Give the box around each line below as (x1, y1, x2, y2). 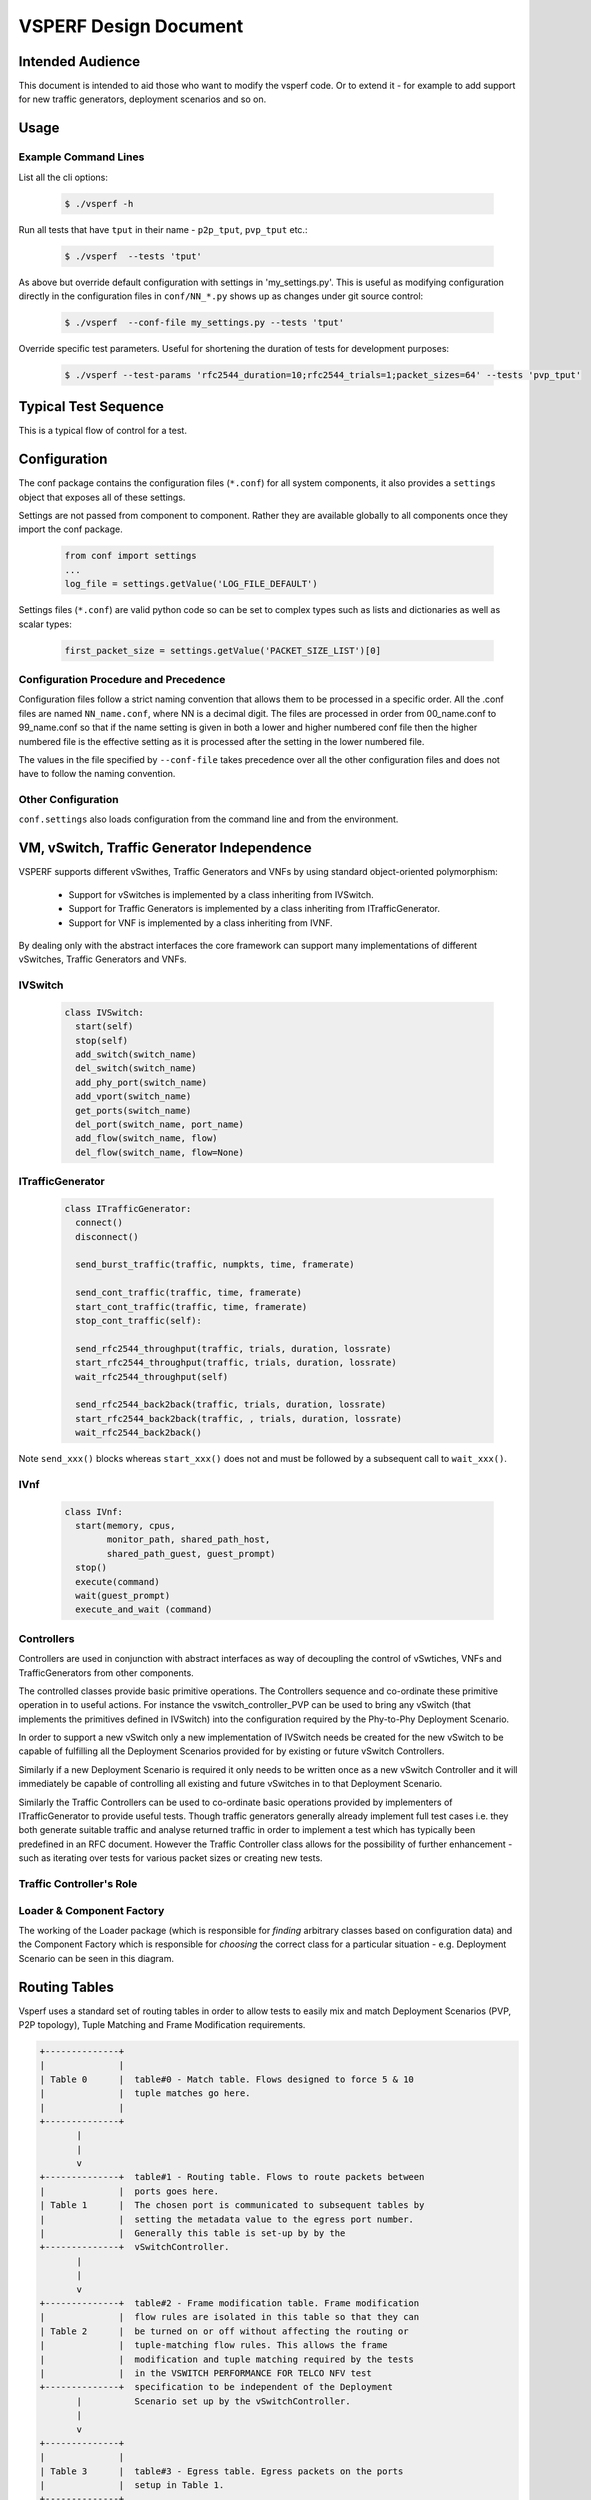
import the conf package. (18, 523, 124, 535)
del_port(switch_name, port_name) (75, 1118, 245, 1130)
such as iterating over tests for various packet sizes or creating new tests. (18, 1852, 324, 1864)
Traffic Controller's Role (18, 1876, 138, 1890)
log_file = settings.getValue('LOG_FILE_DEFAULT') (64, 578, 319, 590)
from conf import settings (64, 550, 197, 562)
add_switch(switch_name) (75, 1049, 197, 1060)
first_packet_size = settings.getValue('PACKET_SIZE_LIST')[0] (64, 645, 382, 656)
